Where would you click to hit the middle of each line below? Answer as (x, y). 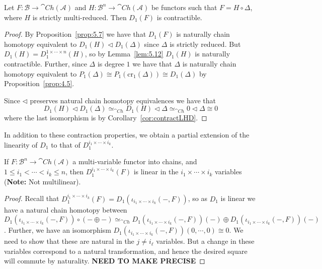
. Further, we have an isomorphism (58, 230)
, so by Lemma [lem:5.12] (124, 54)
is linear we (238, 198)
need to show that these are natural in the (69, 241)
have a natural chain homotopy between (66, 209)
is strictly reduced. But (205, 44)
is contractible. (179, 17)
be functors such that (184, 7)
